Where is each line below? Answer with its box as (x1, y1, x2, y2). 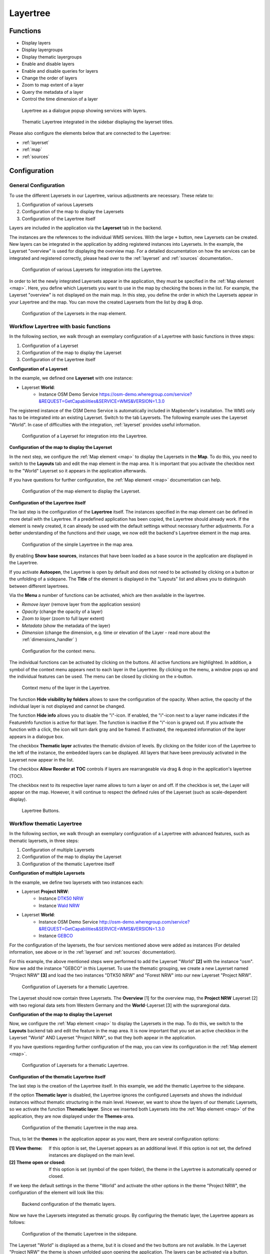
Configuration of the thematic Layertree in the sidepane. (21, 1230, 137, 1236)
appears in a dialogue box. (9, 733, 64, 739)
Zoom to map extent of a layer (21, 82, 84, 88)
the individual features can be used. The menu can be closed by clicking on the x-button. (9, 673, 193, 679)
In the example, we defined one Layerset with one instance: (9, 375, 133, 381)
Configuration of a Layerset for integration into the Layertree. (21, 433, 147, 439)
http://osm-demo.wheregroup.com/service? (99, 918, 190, 925)
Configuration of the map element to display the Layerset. (21, 488, 141, 494)
